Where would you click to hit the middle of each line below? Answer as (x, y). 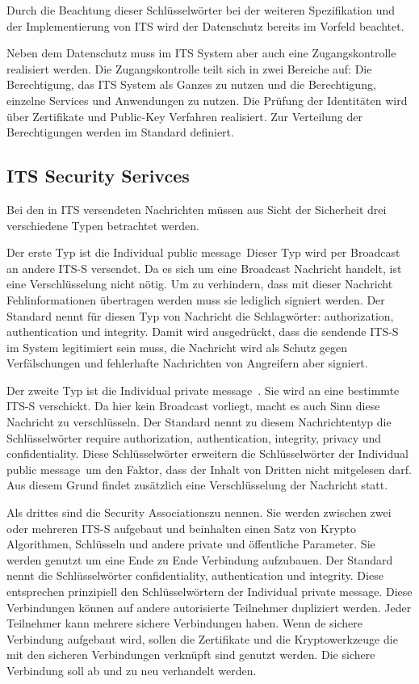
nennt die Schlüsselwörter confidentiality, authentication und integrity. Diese (195, 575)
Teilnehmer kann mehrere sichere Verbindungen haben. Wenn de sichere (185, 623)
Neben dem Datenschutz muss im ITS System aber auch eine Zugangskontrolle (201, 53)
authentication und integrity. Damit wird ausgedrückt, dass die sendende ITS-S (203, 332)
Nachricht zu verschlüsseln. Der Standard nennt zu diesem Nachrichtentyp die (199, 422)
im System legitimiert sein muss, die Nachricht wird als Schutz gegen (177, 347)
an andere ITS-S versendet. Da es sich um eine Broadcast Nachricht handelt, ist (204, 268)
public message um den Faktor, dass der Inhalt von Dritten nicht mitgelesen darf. (209, 469)
